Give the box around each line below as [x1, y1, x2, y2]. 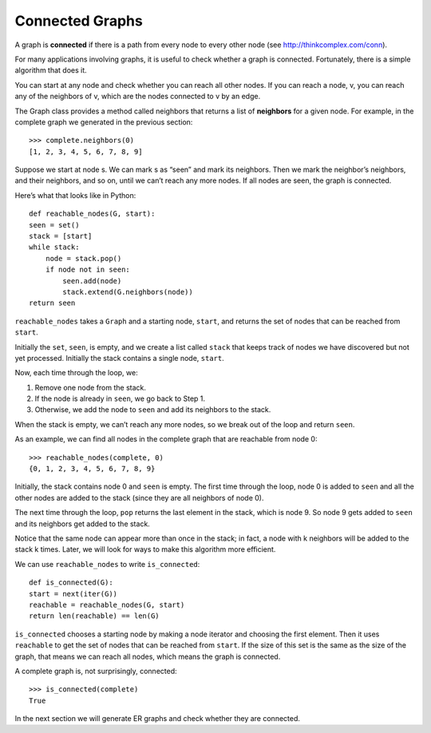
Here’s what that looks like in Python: [14, 190, 136, 200]
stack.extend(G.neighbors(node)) [62, 287, 193, 296]
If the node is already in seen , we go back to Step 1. [34, 394, 206, 403]
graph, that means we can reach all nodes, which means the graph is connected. [14, 652, 281, 661]
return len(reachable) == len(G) [29, 612, 160, 620]
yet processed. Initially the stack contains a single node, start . [14, 353, 224, 363]
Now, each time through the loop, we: [14, 368, 139, 378]
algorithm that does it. [14, 65, 87, 75]
